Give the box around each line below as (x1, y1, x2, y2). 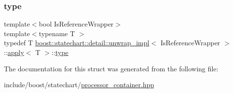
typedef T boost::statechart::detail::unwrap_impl (4, 38, 150, 48)
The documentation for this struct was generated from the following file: (4, 63, 218, 73)
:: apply (4, 47, 24, 57)
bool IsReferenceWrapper (39, 19, 114, 29)
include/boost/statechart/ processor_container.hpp (4, 80, 155, 90)
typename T (39, 28, 75, 38)
